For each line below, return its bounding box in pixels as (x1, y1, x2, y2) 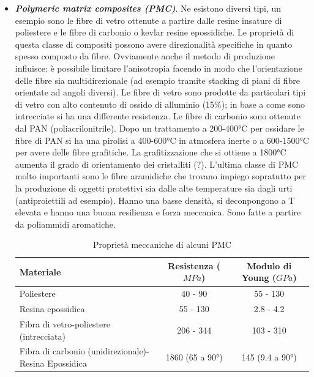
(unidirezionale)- (88, 345, 149, 357)
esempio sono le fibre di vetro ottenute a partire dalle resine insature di (15, 13, 282, 26)
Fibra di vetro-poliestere (19, 318, 110, 330)
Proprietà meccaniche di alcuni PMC (92, 238, 231, 251)
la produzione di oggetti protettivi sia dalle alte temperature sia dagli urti (15, 181, 293, 194)
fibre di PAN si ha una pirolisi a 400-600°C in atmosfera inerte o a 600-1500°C (15, 133, 309, 146)
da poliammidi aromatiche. (15, 217, 116, 230)
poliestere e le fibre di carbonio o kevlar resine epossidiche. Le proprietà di (15, 26, 294, 39)
